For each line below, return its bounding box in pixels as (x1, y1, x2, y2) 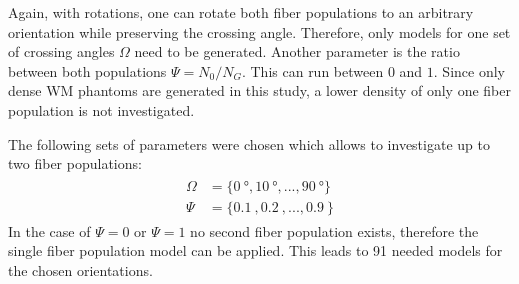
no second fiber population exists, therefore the (190, 220, 479, 241)
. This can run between (241, 60, 384, 81)
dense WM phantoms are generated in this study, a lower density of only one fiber (8, 80, 512, 101)
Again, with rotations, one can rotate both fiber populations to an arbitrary (8, 2, 474, 22)
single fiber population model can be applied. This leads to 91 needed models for (8, 240, 503, 261)
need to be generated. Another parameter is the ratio (134, 41, 460, 62)
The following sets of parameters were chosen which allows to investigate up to (8, 133, 490, 154)
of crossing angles (8, 41, 115, 62)
